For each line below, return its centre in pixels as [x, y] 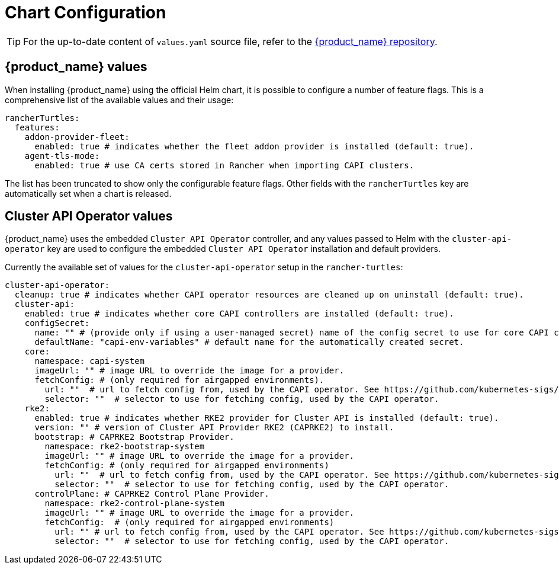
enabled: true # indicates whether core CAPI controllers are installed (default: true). [239, 314]
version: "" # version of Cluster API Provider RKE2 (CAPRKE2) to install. [214, 428]
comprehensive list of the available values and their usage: [119, 100]
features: [37, 127]
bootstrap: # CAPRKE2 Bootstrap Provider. [134, 437]
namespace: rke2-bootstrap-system [125, 447]
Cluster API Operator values [89, 216]
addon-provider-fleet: [77, 137]
